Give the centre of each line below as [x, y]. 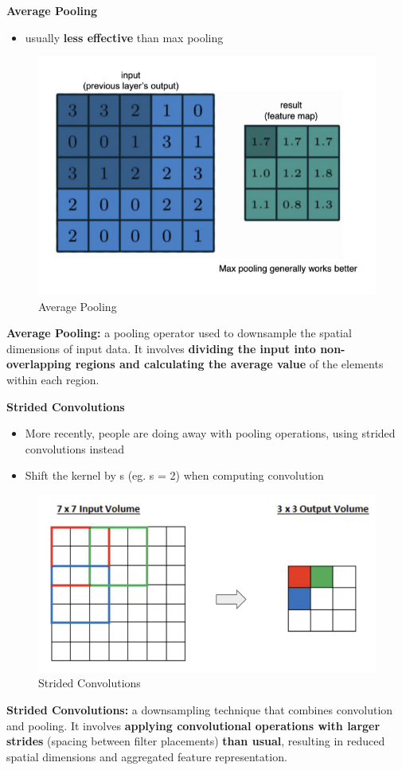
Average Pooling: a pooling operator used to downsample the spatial [179, 333]
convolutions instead [75, 448]
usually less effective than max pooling [124, 37]
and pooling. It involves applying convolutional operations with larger [193, 725]
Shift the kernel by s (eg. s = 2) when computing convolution [174, 475]
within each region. [53, 379]
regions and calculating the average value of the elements [229, 364]
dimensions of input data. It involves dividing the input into [161, 348]
